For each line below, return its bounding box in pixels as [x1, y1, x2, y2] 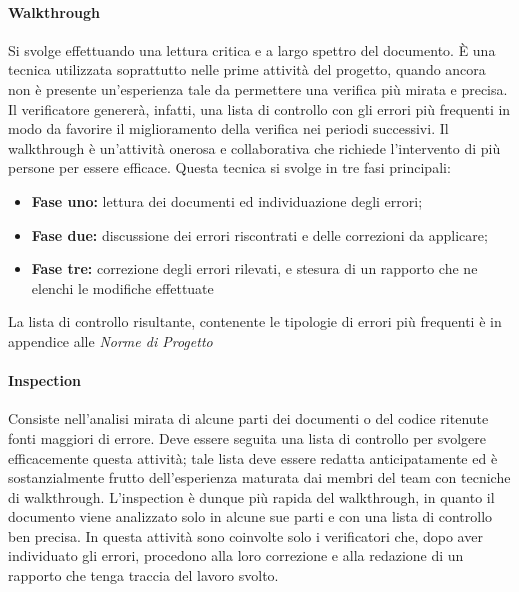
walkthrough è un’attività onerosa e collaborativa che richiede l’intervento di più [8, 137, 501, 158]
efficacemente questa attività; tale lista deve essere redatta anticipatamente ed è [8, 447, 498, 468]
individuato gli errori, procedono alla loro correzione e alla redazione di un [8, 545, 464, 566]
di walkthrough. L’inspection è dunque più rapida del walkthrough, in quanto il [8, 486, 495, 507]
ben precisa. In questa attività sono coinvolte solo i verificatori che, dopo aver [8, 525, 483, 546]
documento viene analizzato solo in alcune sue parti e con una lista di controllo [8, 506, 493, 527]
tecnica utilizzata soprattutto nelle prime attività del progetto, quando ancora [8, 59, 486, 80]
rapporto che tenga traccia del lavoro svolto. [8, 565, 279, 586]
